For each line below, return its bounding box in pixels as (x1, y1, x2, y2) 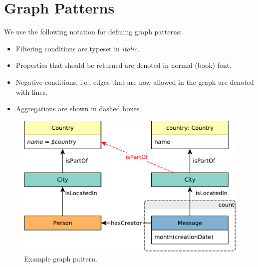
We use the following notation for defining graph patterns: (4, 26, 182, 37)
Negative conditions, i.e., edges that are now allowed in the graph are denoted (15, 76, 254, 87)
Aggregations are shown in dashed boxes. (15, 103, 142, 114)
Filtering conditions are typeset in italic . (15, 43, 139, 53)
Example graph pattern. (24, 253, 97, 264)
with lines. (15, 86, 47, 97)
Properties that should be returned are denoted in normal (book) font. (15, 60, 232, 70)
